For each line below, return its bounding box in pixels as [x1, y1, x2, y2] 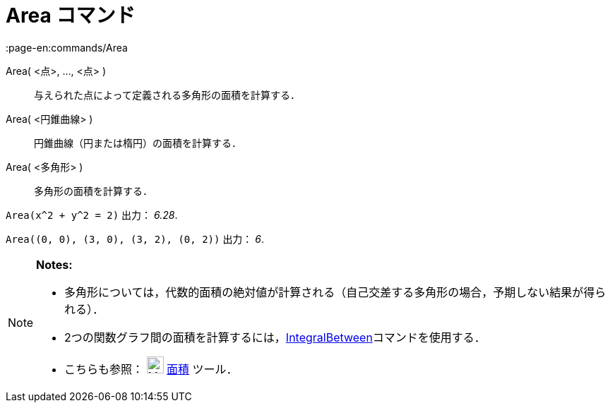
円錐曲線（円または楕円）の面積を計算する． [34, 136, 241, 149]
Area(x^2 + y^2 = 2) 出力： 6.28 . [6, 208, 178, 221]
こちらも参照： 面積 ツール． [64, 361, 238, 376]
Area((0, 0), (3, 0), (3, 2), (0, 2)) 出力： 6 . [6, 232, 265, 245]
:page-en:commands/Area [6, 41, 128, 54]
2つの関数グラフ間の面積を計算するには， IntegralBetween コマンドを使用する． [64, 330, 486, 344]
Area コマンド [6, 4, 136, 28]
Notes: [36, 257, 73, 272]
